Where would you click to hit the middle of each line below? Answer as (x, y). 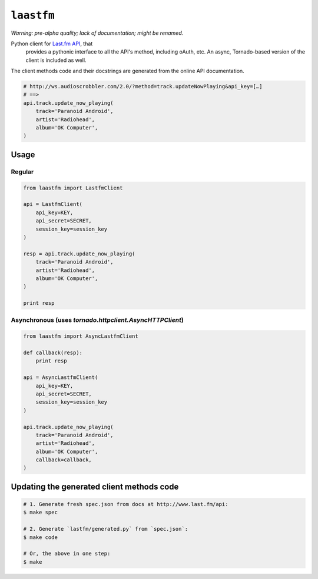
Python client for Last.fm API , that (52, 44)
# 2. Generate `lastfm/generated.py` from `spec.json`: (106, 529)
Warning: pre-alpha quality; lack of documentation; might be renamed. (97, 33)
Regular (22, 172)
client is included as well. (56, 60)
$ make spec (41, 513)
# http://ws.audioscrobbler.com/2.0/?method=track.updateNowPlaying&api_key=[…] (143, 86)
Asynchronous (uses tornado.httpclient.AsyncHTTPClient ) (97, 320)
